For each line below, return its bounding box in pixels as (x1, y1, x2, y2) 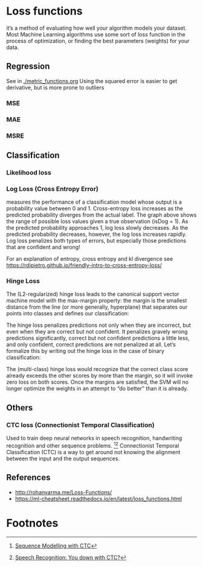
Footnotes (6, 516, 59, 530)
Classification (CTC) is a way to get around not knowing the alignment (6, 448, 181, 455)
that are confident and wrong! (6, 244, 80, 251)
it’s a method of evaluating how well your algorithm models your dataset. (6, 24, 187, 32)
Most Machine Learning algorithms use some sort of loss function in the (6, 30, 185, 38)
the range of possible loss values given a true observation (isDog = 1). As (6, 218, 188, 225)
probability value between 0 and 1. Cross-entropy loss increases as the (6, 205, 183, 212)
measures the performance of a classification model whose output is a (6, 198, 182, 206)
